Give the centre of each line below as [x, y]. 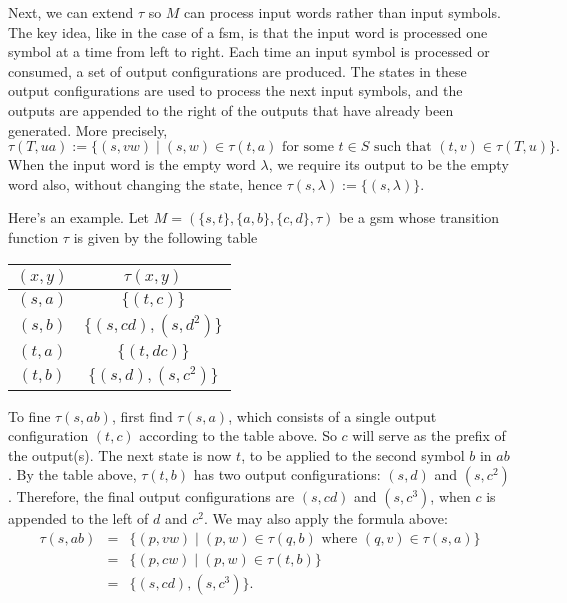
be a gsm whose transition [419, 217]
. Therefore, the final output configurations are [151, 496]
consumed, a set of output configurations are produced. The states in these [237, 70]
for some [308, 147]
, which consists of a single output [332, 415]
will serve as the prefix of [429, 435]
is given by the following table [165, 236]
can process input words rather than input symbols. [342, 12]
